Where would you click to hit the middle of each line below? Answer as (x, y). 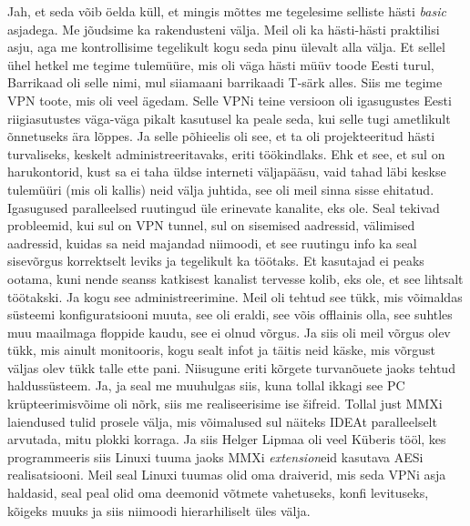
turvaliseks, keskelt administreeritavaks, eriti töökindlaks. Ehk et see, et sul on (226, 153)
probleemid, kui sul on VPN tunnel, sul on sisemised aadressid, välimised (211, 225)
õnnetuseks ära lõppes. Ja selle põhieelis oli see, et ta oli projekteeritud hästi (221, 136)
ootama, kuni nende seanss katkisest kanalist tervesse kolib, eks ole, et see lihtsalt (235, 278)
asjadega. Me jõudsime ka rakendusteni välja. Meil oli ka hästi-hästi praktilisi (224, 29)
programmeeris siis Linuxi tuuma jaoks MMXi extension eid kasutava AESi (215, 456)
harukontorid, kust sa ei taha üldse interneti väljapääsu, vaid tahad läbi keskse (227, 172)
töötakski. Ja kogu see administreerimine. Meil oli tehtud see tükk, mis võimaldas (235, 296)
